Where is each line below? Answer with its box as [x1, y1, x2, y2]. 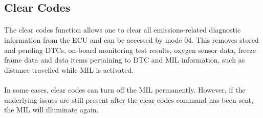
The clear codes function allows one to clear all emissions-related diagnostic [4, 24, 241, 35]
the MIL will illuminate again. [4, 104, 99, 115]
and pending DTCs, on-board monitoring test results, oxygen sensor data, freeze [4, 44, 256, 55]
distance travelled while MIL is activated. [4, 64, 134, 75]
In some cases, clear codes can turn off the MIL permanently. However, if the [4, 84, 246, 95]
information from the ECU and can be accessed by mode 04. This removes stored [4, 34, 259, 45]
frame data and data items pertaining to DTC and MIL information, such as [4, 54, 245, 65]
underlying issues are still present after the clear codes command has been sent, [4, 94, 253, 105]
